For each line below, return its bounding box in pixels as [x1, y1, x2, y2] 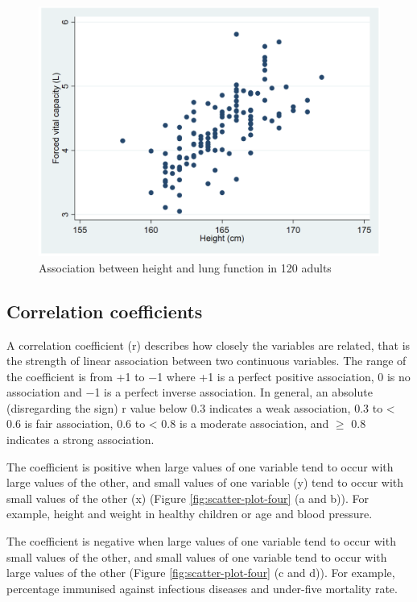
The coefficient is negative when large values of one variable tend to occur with [6, 533, 396, 550]
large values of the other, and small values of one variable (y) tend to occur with [6, 474, 404, 491]
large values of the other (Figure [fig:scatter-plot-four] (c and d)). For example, [6, 564, 395, 581]
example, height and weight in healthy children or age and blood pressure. [6, 505, 373, 522]
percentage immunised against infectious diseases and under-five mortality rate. [6, 579, 398, 596]
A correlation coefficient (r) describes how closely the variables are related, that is [6, 336, 411, 353]
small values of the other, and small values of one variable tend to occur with [6, 548, 387, 565]
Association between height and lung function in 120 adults [39, 259, 332, 276]
